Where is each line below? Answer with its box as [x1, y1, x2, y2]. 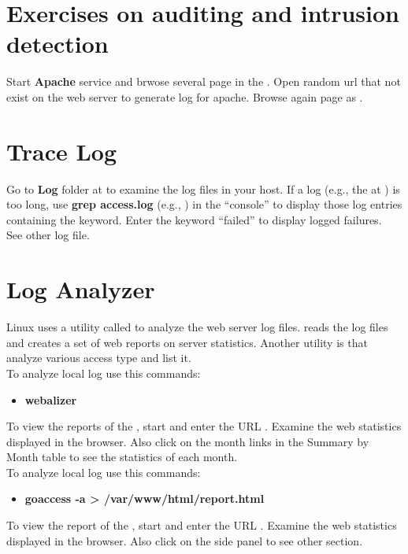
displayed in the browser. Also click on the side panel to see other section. [6, 532, 363, 548]
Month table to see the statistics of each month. [6, 449, 238, 465]
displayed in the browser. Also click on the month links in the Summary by [6, 433, 369, 449]
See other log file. [6, 227, 90, 243]
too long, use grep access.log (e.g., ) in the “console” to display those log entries [6, 196, 402, 212]
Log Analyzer [6, 273, 155, 305]
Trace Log [6, 135, 117, 167]
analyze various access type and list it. [6, 349, 191, 366]
